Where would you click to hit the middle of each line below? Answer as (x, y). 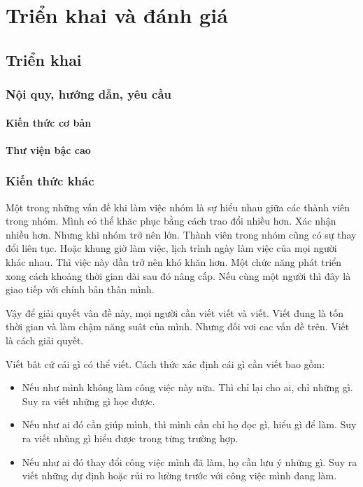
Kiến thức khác (50, 181)
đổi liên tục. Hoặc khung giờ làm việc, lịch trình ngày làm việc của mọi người (171, 248)
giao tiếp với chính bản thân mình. (80, 289)
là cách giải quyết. (45, 340)
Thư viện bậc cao (48, 149)
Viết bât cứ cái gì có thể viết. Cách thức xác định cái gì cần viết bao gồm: (165, 364)
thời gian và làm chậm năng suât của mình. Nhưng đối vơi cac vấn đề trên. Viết (178, 326)
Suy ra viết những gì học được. (88, 401)
